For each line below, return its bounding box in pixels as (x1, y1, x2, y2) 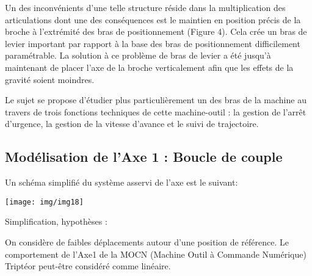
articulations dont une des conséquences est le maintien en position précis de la (5, 13, 301, 26)
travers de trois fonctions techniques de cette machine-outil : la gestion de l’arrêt (5, 105, 307, 118)
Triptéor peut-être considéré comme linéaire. (5, 260, 171, 272)
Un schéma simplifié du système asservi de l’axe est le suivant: (5, 176, 238, 189)
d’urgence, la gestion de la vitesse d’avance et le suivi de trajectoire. (5, 117, 259, 130)
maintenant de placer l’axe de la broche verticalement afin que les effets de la (5, 60, 294, 73)
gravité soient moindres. (5, 73, 95, 85)
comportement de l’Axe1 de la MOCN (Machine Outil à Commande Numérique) (5, 247, 307, 260)
